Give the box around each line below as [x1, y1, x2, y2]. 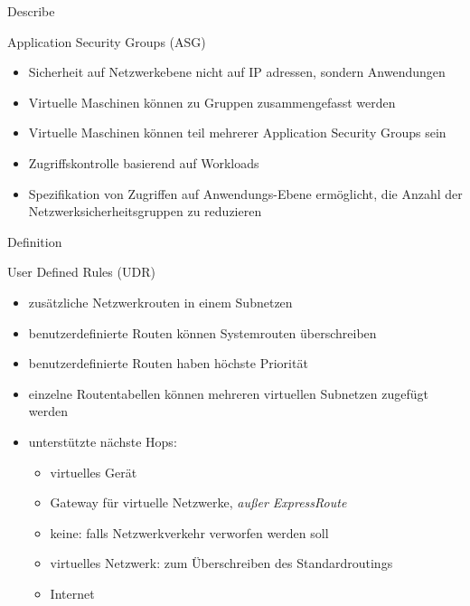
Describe [7, 2, 55, 20]
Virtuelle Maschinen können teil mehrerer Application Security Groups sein [28, 123, 446, 142]
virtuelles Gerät [50, 462, 137, 481]
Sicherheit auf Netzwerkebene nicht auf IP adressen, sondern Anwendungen [28, 62, 446, 81]
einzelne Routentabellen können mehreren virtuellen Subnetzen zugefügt [28, 383, 428, 402]
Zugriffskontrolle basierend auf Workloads [28, 153, 259, 172]
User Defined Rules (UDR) [7, 262, 155, 281]
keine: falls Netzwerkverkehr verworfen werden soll [50, 523, 329, 542]
